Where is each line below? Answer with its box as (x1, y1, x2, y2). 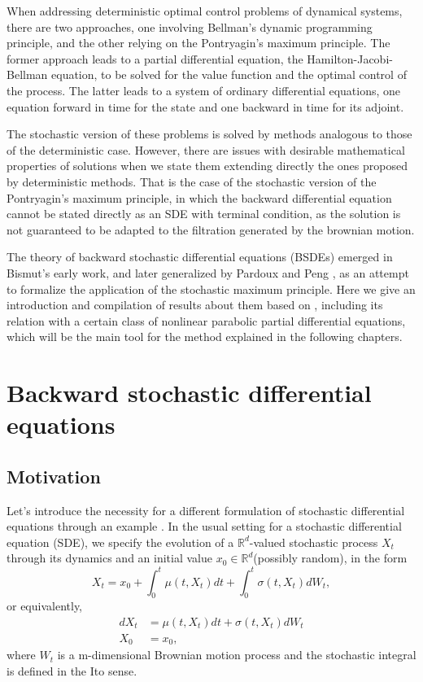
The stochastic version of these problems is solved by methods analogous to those (7, 125, 412, 142)
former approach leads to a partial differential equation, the (7, 50, 303, 67)
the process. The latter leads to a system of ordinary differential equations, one (7, 81, 401, 98)
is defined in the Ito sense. (7, 662, 137, 680)
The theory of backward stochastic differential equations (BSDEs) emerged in (7, 248, 393, 265)
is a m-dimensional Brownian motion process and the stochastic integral (57, 646, 416, 663)
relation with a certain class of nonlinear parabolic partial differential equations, (7, 312, 406, 329)
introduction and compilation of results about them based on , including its (7, 296, 383, 313)
